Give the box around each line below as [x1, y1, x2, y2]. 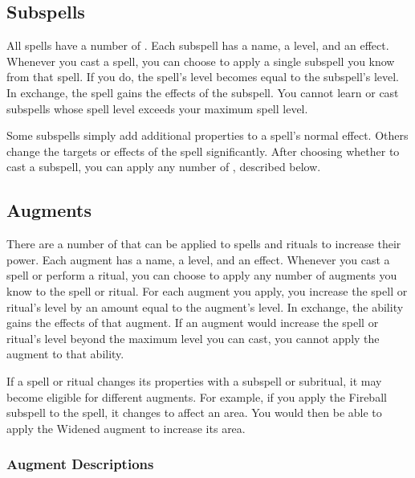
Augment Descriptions [6, 454, 154, 474]
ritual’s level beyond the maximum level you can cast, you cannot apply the [6, 329, 380, 346]
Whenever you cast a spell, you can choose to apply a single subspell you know [6, 52, 395, 69]
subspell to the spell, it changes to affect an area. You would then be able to [6, 404, 382, 421]
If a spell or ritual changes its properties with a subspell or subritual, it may [6, 372, 382, 389]
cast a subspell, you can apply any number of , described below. [6, 158, 321, 175]
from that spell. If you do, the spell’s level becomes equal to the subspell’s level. [6, 68, 399, 85]
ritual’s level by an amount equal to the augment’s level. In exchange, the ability [6, 298, 404, 315]
